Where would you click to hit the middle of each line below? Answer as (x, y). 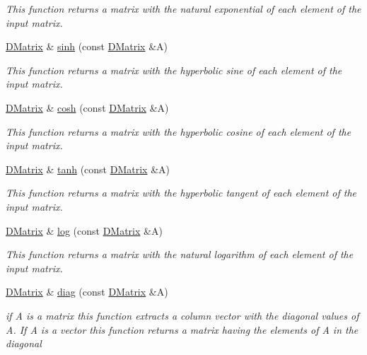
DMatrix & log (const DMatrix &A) (84, 230)
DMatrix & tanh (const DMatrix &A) (88, 169)
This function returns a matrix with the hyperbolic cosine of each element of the (179, 131)
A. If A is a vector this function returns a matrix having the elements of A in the (182, 329)
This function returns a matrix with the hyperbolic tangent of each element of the (181, 193)
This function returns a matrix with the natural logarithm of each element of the (180, 254)
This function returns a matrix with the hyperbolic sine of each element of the (174, 70)
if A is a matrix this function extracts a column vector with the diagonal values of (182, 315)
